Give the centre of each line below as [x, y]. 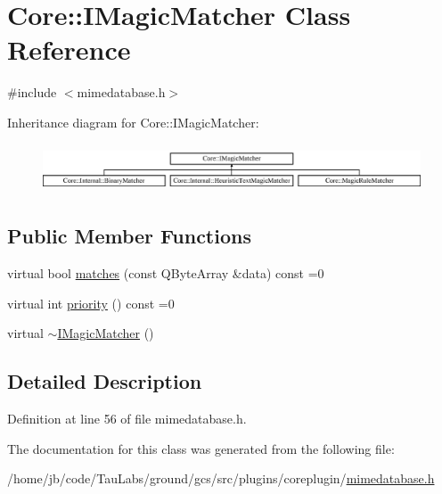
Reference [69, 49]
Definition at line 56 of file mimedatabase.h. [127, 419]
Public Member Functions [129, 236]
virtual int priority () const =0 [91, 303]
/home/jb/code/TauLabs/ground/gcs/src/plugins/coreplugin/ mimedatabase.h [221, 478]
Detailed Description [105, 381]
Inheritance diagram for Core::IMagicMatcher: [133, 122]
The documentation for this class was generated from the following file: [201, 448]
